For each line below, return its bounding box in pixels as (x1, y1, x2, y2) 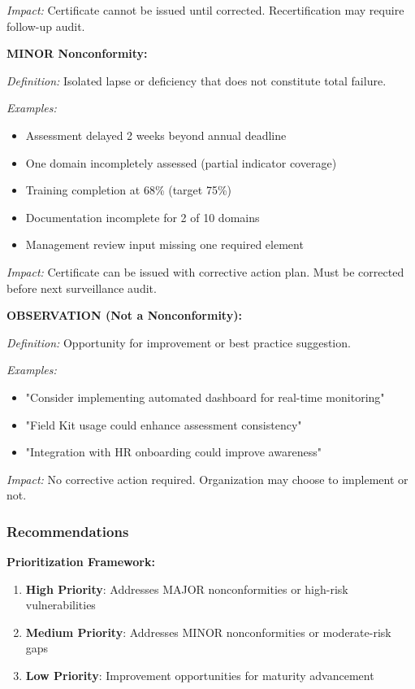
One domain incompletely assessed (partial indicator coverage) (25, 154, 337, 171)
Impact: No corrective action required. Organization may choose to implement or (6, 470, 409, 487)
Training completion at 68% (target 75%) (25, 181, 232, 198)
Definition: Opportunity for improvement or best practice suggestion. (6, 334, 351, 351)
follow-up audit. (6, 17, 85, 34)
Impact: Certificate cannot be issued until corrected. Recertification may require (6, 2, 404, 18)
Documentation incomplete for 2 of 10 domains (25, 208, 260, 225)
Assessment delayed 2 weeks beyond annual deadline (25, 126, 287, 143)
